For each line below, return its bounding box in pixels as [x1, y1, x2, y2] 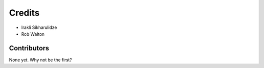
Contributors [9, 44, 49, 52]
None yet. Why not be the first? [9, 57, 72, 63]
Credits [9, 7, 40, 18]
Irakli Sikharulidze [21, 24, 57, 30]
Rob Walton [21, 31, 45, 37]
